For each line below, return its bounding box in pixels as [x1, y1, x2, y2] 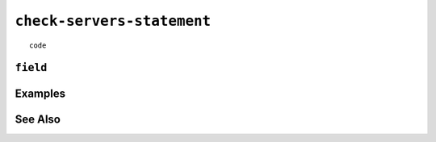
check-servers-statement [15, 12, 212, 30]
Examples [15, 87, 66, 101]
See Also [15, 113, 61, 127]
